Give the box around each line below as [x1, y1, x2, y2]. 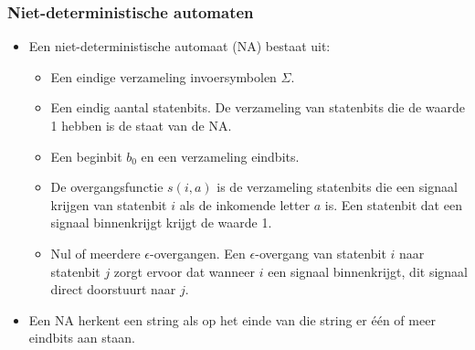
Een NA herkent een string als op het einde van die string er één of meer [28, 310, 436, 329]
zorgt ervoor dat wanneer [113, 261, 256, 281]
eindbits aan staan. [28, 328, 135, 347]
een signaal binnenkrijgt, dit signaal [268, 261, 468, 281]
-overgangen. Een [150, 243, 246, 262]
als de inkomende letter [179, 195, 311, 214]
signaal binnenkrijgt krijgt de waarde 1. [50, 213, 272, 232]
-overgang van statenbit [255, 243, 386, 262]
